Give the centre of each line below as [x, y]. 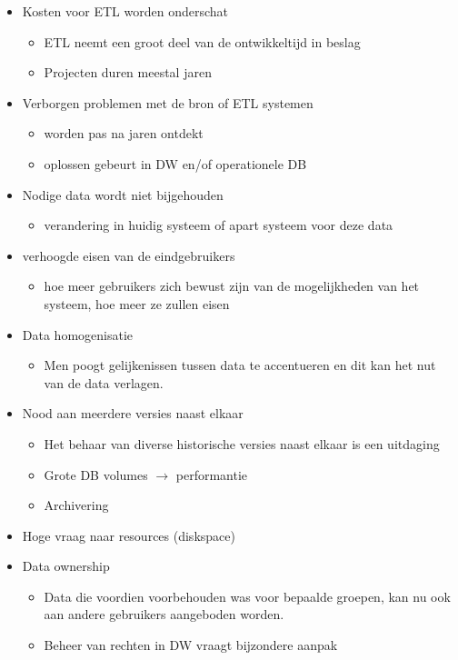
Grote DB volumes [96, 474]
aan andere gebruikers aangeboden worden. [164, 614]
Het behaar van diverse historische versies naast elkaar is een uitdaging [242, 443]
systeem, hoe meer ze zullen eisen [137, 303]
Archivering [76, 505]
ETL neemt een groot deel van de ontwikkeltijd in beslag [202, 41]
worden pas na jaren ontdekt [124, 133]
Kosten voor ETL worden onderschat [125, 11]
